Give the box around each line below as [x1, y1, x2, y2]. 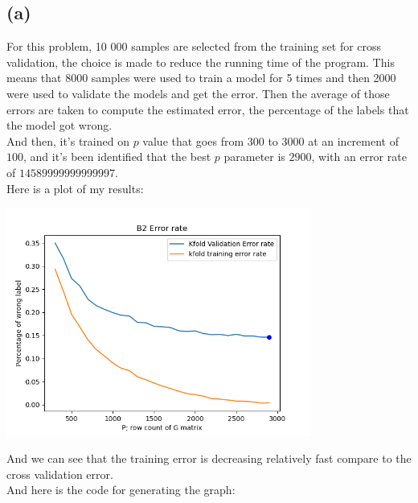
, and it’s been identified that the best [23, 148, 211, 165]
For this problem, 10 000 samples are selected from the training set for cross [6, 38, 382, 55]
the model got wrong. [6, 117, 113, 134]
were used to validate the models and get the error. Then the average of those [6, 85, 390, 101]
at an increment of [308, 132, 399, 149]
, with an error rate [311, 148, 407, 165]
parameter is [223, 148, 285, 165]
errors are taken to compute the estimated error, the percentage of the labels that [6, 101, 409, 118]
